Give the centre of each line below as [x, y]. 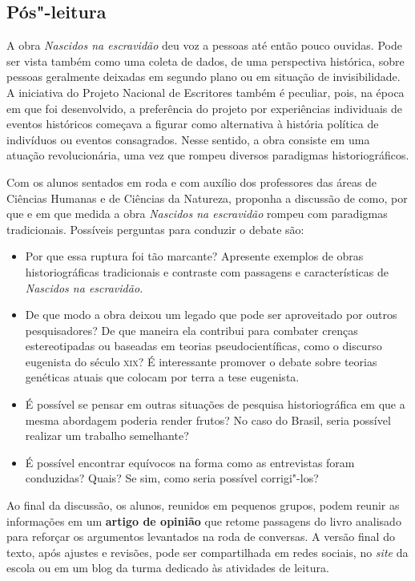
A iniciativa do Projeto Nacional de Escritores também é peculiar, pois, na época [205, 92]
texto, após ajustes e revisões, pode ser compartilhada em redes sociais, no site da [207, 552]
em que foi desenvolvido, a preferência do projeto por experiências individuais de [204, 108]
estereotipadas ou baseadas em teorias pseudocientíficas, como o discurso [203, 346]
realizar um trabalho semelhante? [107, 436]
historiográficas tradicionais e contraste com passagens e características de [207, 271]
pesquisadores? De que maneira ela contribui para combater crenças [191, 330]
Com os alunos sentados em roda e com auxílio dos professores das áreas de [192, 182]
